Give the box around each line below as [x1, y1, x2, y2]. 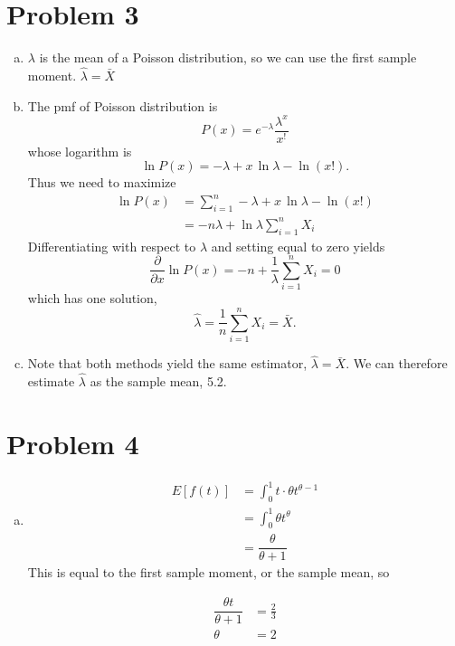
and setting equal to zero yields [211, 236, 385, 255]
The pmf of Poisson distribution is [27, 96, 218, 115]
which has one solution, [27, 289, 157, 308]
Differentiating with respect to [27, 236, 196, 255]
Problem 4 [6, 424, 139, 461]
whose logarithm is [27, 141, 132, 160]
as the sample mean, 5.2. [90, 372, 227, 390]
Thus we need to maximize [27, 173, 176, 192]
